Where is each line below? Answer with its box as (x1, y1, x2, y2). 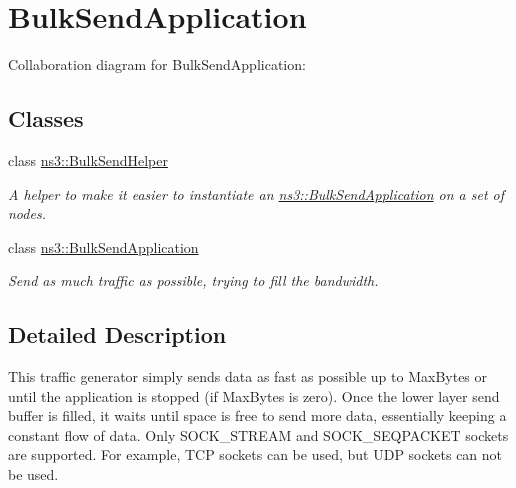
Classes (8, 103, 84, 134)
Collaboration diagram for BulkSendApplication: (8, 54, 306, 75)
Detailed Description (8, 319, 227, 350)
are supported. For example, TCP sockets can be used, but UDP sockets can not (8, 444, 503, 465)
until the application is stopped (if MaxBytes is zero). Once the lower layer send (8, 385, 500, 406)
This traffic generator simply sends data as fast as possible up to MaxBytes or (8, 366, 488, 387)
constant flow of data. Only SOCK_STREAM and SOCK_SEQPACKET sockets (8, 424, 509, 445)
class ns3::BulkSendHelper (8, 149, 168, 170)
